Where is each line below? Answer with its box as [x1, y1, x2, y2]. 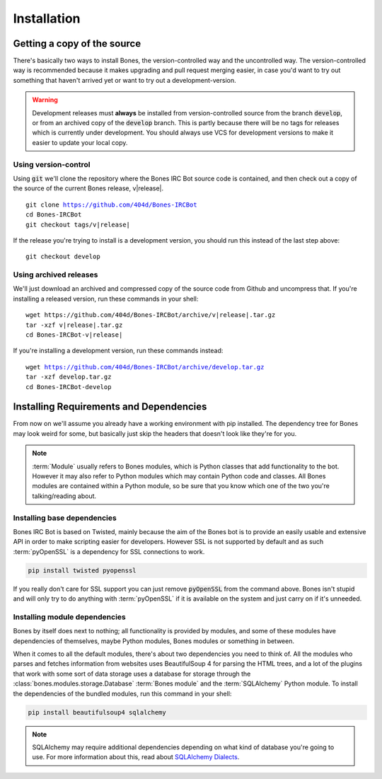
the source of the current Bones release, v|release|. [13, 184, 164, 192]
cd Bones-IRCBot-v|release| [25, 330, 123, 339]
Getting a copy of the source [13, 37, 141, 50]
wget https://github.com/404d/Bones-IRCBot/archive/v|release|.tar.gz [25, 311, 276, 319]
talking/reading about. [32, 492, 97, 500]
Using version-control [13, 159, 91, 169]
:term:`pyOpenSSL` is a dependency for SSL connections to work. [13, 547, 205, 555]
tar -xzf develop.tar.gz [25, 373, 112, 381]
